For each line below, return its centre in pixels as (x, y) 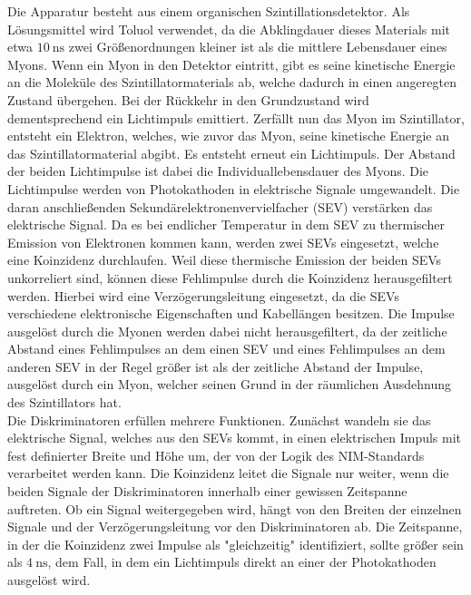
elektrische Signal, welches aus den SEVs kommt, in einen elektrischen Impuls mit (235, 438)
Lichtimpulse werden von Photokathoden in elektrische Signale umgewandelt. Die (234, 188)
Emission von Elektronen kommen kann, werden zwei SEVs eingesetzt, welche (223, 242)
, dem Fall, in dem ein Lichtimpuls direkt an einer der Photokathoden (242, 562)
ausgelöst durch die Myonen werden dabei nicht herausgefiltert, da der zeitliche (227, 331)
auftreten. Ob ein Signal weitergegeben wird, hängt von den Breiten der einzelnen (235, 508)
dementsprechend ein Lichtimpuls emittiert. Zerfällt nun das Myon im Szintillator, (236, 117)
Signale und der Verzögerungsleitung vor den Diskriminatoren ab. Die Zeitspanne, (235, 527)
